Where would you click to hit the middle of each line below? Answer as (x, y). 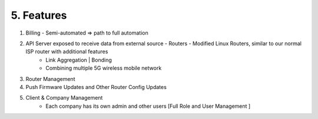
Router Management (50, 79)
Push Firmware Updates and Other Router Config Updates (96, 87)
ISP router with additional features (67, 52)
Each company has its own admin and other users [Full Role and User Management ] (148, 106)
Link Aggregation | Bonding (79, 60)
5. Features (39, 15)
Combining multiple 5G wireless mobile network (104, 68)
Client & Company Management (64, 98)
